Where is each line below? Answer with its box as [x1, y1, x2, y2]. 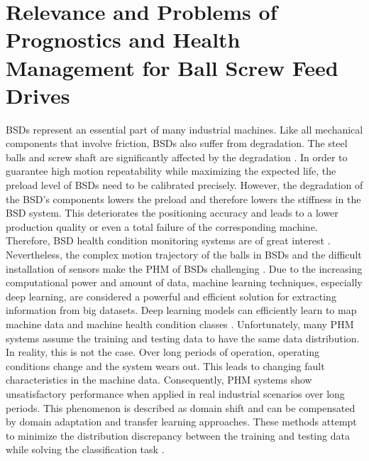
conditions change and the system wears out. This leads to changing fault [6, 358, 325, 373]
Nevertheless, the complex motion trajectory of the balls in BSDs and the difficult [6, 247, 362, 262]
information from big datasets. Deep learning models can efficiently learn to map [6, 303, 357, 318]
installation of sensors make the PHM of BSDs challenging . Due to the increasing [6, 261, 363, 276]
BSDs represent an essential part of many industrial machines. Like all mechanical [6, 121, 363, 136]
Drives [6, 80, 70, 109]
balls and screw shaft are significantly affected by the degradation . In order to [6, 149, 348, 164]
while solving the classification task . [6, 442, 165, 457]
